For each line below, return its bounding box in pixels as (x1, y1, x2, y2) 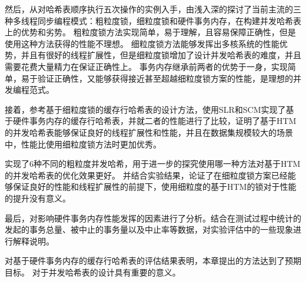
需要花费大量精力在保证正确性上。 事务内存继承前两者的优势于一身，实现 (5, 60, 288, 72)
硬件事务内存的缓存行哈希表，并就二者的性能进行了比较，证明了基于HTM (12, 115, 297, 127)
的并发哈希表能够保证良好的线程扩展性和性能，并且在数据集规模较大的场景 (5, 126, 293, 138)
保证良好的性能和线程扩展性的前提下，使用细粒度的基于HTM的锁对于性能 (12, 180, 297, 193)
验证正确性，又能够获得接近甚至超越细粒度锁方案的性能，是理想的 (37, 72, 293, 84)
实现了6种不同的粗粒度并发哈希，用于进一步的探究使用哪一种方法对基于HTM (5, 157, 301, 170)
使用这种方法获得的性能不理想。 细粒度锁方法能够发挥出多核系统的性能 (5, 37, 280, 49)
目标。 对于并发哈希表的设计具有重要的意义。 (5, 266, 181, 278)
